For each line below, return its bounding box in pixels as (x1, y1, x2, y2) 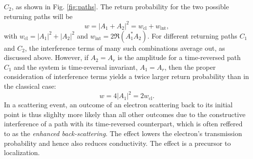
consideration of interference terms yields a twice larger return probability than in (4, 71, 249, 81)
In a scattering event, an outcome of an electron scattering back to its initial (4, 99, 233, 110)
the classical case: (4, 81, 56, 91)
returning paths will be (4, 11, 73, 21)
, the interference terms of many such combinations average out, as (24, 42, 225, 53)
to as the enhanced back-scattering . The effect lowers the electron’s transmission (4, 128, 242, 138)
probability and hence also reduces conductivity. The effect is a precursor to (4, 138, 231, 148)
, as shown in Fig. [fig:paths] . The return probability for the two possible (11, 1, 229, 11)
